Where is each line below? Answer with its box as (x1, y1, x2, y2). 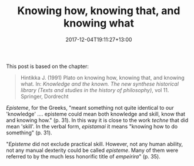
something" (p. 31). (6, 129, 52, 136)
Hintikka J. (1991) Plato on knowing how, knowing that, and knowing (20, 74, 185, 81)
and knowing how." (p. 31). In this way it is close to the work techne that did (6, 116, 189, 124)
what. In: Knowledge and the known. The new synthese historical (20, 80, 179, 87)
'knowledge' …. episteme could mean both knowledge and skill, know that (6, 110, 186, 117)
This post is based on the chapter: (6, 63, 89, 70)
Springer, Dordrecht (20, 93, 69, 100)
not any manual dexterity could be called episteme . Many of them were (6, 147, 178, 154)
